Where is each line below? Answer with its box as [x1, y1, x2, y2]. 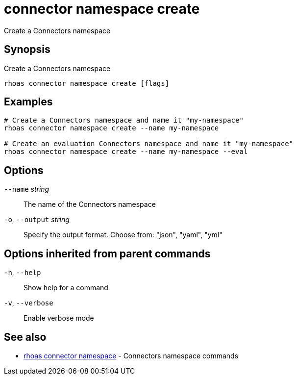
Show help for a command [24, 283, 108, 292]
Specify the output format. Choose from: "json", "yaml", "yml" [24, 230, 222, 239]
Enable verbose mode [24, 314, 94, 323]
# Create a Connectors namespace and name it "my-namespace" [4, 116, 244, 125]
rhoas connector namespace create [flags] [4, 79, 170, 87]
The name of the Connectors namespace [24, 200, 156, 209]
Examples [4, 96, 53, 108]
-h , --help [4, 268, 41, 277]
